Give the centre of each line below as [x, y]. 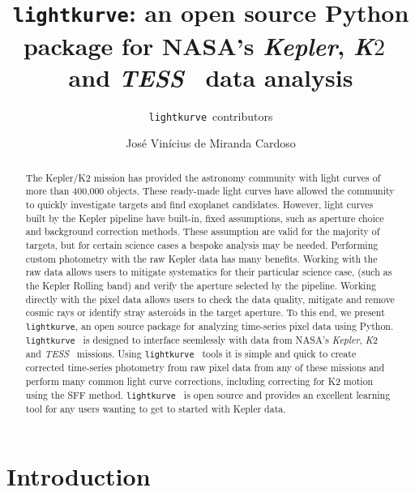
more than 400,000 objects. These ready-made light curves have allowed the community [210, 191]
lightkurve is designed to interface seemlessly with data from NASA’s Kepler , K [199, 340]
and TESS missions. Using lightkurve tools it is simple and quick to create [191, 354]
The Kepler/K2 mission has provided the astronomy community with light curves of [203, 177]
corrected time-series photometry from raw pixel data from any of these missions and [205, 368]
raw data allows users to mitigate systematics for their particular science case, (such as [209, 272]
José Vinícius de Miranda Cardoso [211, 143]
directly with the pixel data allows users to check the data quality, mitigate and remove [210, 299]
